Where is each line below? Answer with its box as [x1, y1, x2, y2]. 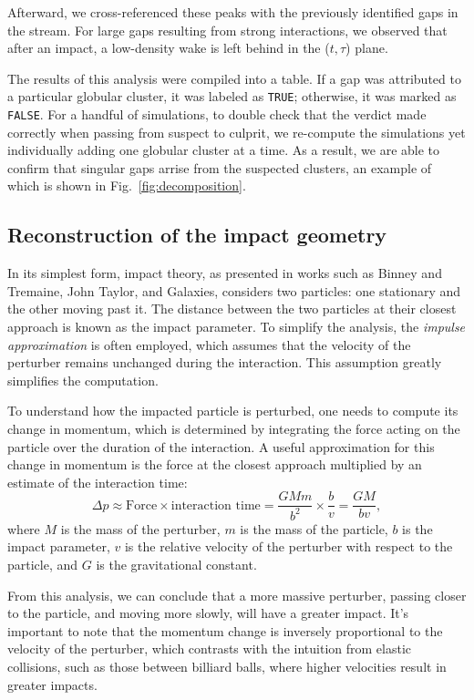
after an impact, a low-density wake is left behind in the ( [7, 38, 330, 57]
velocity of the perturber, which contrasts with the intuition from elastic [7, 639, 412, 658]
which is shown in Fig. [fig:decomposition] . [7, 176, 246, 195]
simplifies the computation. [7, 370, 159, 389]
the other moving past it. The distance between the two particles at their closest [7, 299, 457, 318]
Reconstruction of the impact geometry [7, 221, 387, 249]
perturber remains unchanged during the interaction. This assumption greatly [7, 353, 442, 372]
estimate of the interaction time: [7, 472, 188, 491]
